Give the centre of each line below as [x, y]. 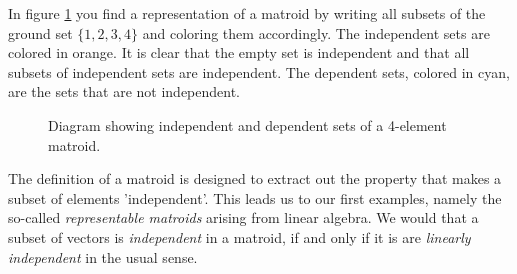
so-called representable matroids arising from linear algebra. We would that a [243, 217]
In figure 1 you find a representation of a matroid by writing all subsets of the [247, 13]
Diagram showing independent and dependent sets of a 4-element [247, 124]
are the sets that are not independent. [124, 91]
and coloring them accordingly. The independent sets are [316, 32]
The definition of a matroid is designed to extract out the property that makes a [255, 178]
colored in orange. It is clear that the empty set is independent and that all [239, 52]
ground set [40, 32]
